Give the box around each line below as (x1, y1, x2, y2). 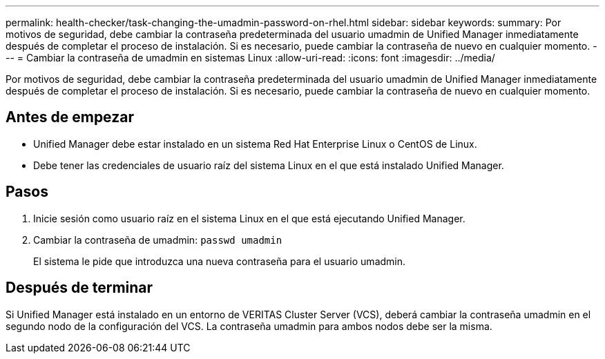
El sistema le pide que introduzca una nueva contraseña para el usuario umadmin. (33, 255, 406, 267)
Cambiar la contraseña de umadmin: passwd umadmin (33, 233, 282, 246)
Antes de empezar (6, 108, 134, 126)
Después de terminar (6, 279, 153, 297)
